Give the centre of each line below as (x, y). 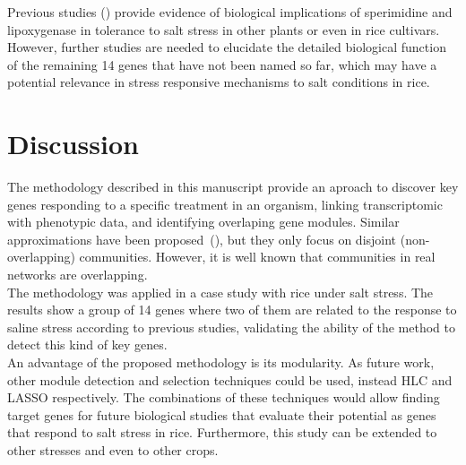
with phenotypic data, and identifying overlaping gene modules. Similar (203, 222)
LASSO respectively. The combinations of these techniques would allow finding (224, 397)
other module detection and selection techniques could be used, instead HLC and (230, 379)
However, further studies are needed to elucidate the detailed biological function (227, 47)
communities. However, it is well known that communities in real (257, 257)
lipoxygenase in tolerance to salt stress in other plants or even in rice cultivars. (224, 29)
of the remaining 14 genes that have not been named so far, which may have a (222, 64)
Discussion (73, 144)
